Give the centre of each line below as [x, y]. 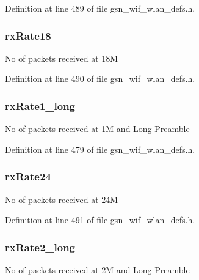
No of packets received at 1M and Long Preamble [97, 129]
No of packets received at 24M [62, 199]
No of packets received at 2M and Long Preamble [97, 270]
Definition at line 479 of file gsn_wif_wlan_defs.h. [100, 149]
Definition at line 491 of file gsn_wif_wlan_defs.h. [100, 220]
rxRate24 [28, 176]
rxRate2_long [40, 247]
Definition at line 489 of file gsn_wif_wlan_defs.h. [100, 8]
